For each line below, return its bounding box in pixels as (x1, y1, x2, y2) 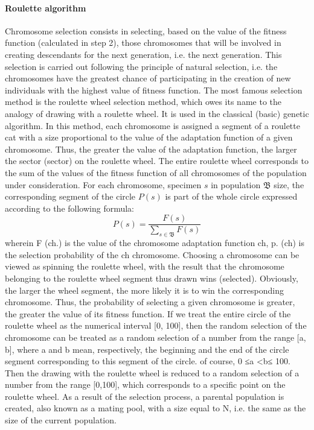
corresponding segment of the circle (5, 190, 136, 203)
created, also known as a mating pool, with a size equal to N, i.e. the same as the (5, 402, 306, 414)
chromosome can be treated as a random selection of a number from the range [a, (5, 330, 306, 343)
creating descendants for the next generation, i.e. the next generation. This (5, 48, 282, 60)
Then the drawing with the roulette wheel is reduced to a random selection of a (5, 366, 300, 379)
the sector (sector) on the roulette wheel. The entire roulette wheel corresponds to (5, 154, 309, 167)
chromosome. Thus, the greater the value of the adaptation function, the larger (5, 142, 297, 155)
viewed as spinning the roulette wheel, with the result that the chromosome (5, 260, 284, 273)
